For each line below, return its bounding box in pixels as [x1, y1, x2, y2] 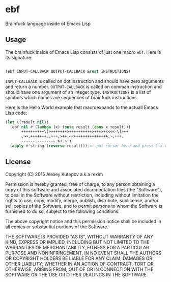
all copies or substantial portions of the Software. [5, 224, 108, 230]
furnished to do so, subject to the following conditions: [5, 208, 120, 214]
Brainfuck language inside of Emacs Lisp [5, 20, 91, 27]
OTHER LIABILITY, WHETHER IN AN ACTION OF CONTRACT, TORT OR [5, 261, 154, 267]
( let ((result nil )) [5, 119, 49, 125]
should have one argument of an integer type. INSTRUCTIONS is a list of [5, 89, 151, 95]
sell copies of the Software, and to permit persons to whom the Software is [5, 203, 163, 209]
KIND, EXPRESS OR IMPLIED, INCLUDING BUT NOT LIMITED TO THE [5, 239, 150, 245]
